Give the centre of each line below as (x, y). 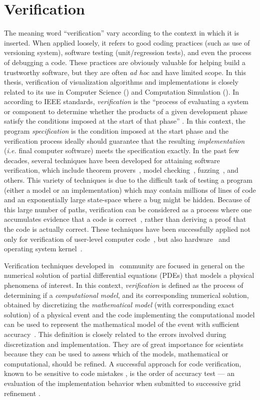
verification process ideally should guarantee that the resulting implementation (124, 140)
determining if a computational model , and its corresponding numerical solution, (126, 295)
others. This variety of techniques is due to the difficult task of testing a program (128, 180)
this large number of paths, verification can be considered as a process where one (128, 209)
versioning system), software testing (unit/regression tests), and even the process (128, 52)
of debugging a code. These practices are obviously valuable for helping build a (125, 62)
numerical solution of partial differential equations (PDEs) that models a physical (129, 275)
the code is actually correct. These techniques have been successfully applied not (127, 229)
